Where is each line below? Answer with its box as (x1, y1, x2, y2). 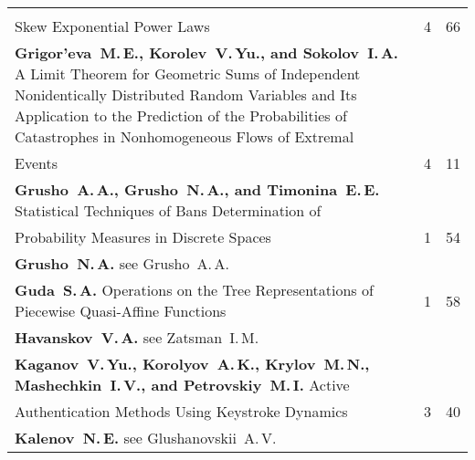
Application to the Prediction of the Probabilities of (15, 105, 347, 126)
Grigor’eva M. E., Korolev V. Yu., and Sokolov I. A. (15, 42, 398, 63)
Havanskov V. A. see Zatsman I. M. (15, 327, 259, 348)
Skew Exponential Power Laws (15, 16, 210, 37)
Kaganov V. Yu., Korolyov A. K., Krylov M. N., (15, 353, 370, 374)
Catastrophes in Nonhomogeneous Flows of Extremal (15, 126, 354, 147)
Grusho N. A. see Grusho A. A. (15, 253, 230, 274)
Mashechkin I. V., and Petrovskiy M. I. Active (15, 374, 350, 395)
